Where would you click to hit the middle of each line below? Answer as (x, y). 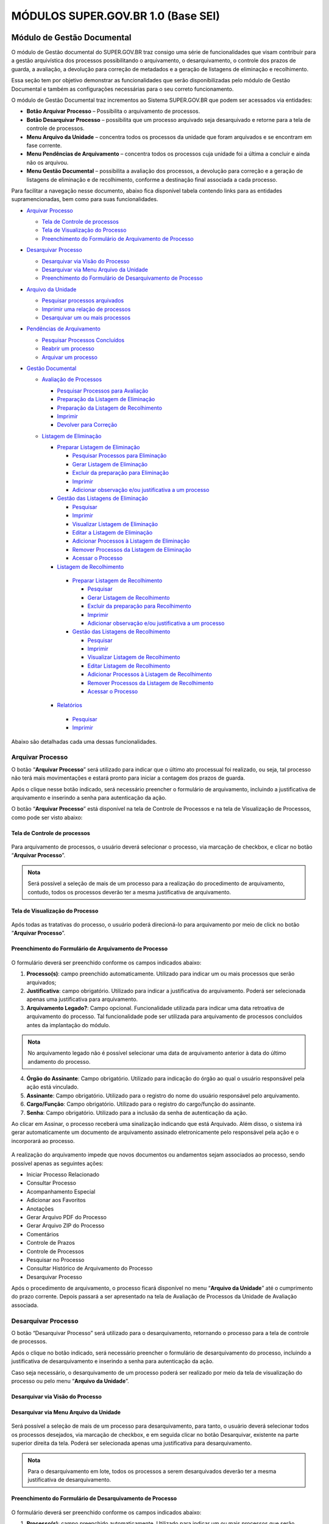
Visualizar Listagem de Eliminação (115, 524)
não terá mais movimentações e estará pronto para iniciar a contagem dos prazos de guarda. (128, 778)
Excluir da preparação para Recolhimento (139, 606)
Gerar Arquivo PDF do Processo (66, 1217)
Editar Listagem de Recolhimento (129, 666)
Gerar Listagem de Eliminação (110, 464)
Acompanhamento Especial (61, 1191)
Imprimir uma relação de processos (86, 309)
